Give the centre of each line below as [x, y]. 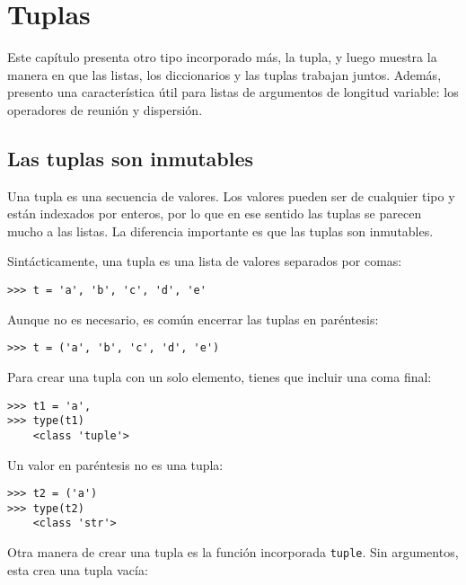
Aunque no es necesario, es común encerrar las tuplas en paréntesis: [193, 319]
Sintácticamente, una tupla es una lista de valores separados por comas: [205, 261]
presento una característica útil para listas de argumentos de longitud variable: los [233, 92]
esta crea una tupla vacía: [78, 569]
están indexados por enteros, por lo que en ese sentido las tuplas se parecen [215, 213]
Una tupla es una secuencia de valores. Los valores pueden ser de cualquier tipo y [231, 195]
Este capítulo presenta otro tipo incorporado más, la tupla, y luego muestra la [222, 57]
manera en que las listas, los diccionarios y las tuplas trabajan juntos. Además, [224, 74]
